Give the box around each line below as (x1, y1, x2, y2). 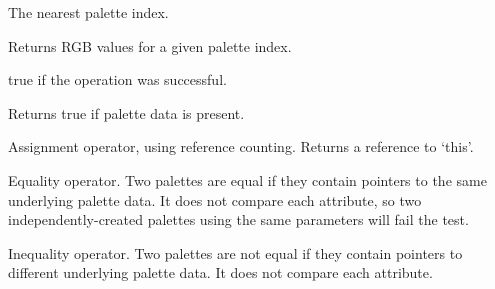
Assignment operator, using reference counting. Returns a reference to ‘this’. (8, 136, 474, 157)
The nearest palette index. (8, 2, 169, 22)
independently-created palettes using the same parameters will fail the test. (8, 209, 469, 230)
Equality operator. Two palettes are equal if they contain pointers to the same (8, 169, 487, 190)
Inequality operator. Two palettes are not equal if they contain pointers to (8, 242, 463, 263)
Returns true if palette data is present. (8, 102, 245, 123)
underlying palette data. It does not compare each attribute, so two (8, 189, 422, 210)
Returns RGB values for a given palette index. (8, 35, 292, 56)
